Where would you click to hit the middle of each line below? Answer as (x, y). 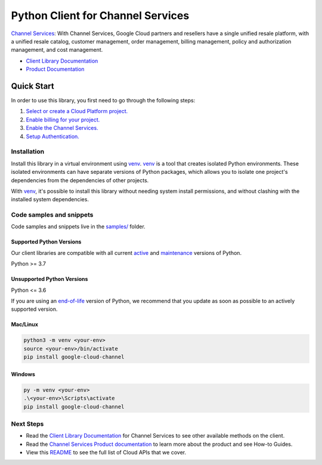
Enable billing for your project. (63, 120)
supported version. (34, 309)
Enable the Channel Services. (62, 128)
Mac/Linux (25, 324)
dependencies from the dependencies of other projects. (80, 180)
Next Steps (27, 424)
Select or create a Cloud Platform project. (77, 111)
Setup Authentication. (53, 136)
